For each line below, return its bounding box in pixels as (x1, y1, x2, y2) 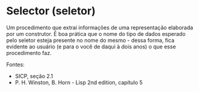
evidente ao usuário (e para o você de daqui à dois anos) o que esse (6, 43, 176, 50)
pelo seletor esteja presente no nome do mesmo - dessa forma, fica (6, 36, 175, 44)
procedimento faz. (6, 49, 52, 56)
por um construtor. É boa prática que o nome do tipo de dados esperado (6, 30, 186, 37)
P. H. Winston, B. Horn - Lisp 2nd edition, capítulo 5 (14, 79, 143, 86)
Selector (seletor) (6, 4, 96, 18)
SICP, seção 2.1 (14, 72, 54, 79)
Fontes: (6, 61, 25, 68)
